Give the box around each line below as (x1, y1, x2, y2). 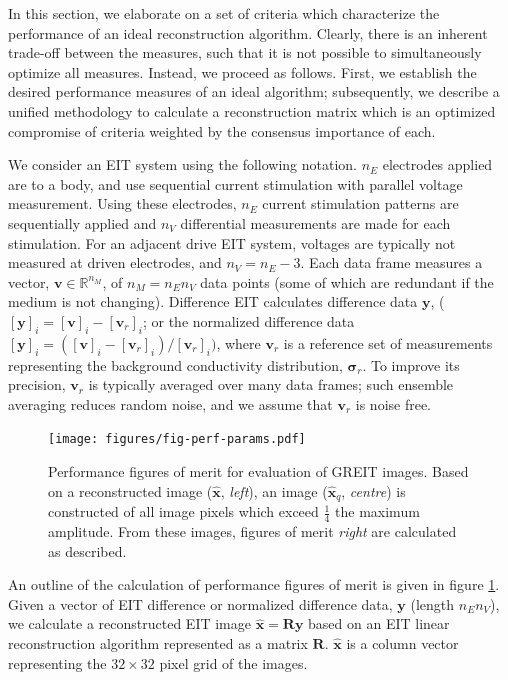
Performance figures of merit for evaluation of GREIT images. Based (48, 461, 469, 482)
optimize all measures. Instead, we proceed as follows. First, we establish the (8, 61, 477, 82)
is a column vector (346, 632, 459, 653)
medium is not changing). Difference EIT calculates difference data (8, 291, 418, 312)
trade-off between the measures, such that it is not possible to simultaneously (8, 42, 482, 63)
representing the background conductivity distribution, (8, 354, 343, 375)
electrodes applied (382, 154, 493, 175)
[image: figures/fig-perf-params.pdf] (48, 432, 306, 447)
